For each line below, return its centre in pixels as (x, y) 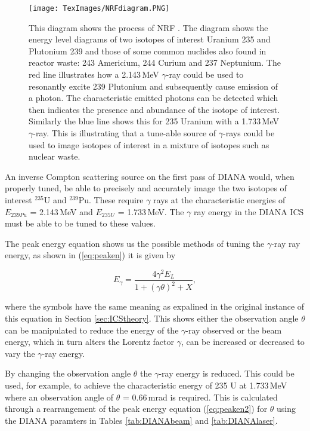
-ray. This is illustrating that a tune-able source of (125, 133)
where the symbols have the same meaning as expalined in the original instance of (155, 306)
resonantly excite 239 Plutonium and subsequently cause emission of (153, 86)
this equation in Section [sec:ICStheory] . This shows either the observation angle (152, 318)
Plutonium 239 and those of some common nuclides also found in (148, 51)
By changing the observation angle (68, 373)
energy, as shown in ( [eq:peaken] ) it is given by (90, 255)
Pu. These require (111, 199)
